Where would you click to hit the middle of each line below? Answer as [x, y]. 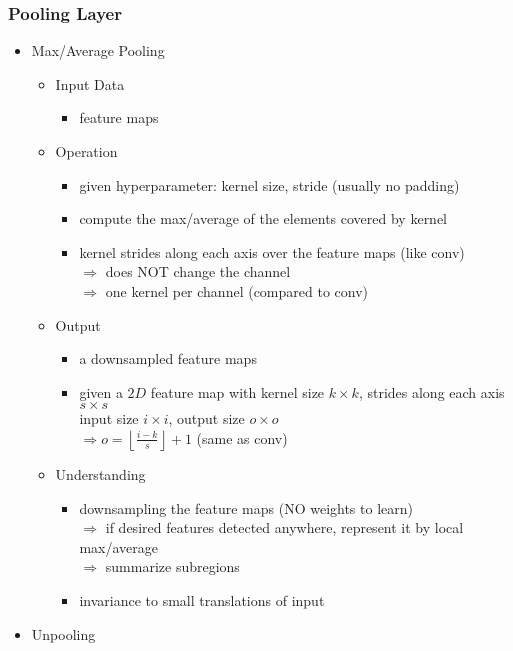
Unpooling [63, 633]
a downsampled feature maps [168, 358]
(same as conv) [242, 437]
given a [101, 391]
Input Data [90, 83]
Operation [86, 151]
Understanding [100, 473]
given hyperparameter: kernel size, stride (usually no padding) [269, 184]
